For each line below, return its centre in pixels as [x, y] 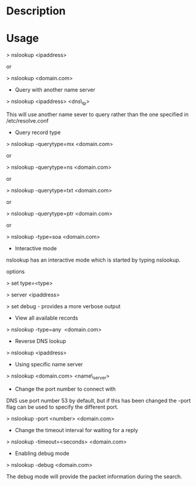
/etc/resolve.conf [28, 120]
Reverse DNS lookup [40, 341]
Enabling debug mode [42, 453]
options [16, 271]
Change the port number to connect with [65, 389]
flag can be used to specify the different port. [62, 407]
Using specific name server [49, 364]
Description [36, 11]
